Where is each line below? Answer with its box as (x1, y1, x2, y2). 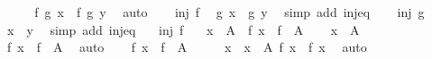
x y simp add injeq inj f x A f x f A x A (6, 20, 360, 38)
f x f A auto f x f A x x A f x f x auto (6, 38, 367, 56)
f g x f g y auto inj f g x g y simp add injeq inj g (34, 3, 425, 21)
